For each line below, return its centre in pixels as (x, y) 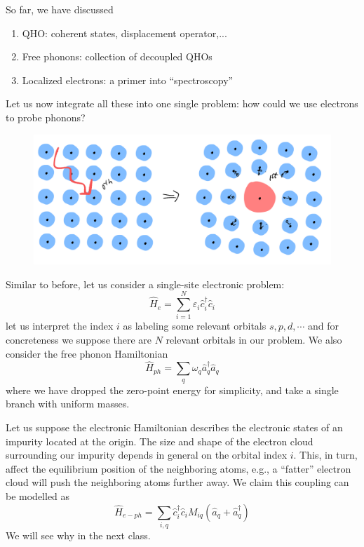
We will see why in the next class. (78, 535)
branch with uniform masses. (68, 404)
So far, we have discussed (60, 9)
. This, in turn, (325, 455)
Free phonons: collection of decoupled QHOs (117, 56)
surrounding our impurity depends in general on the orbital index (147, 455)
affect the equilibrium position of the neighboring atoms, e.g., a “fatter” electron (178, 468)
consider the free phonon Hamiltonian (87, 353)
